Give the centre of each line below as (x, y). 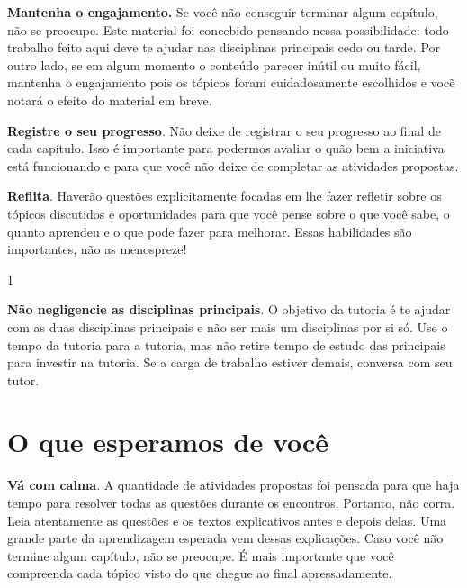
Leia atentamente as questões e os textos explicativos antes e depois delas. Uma (227, 520)
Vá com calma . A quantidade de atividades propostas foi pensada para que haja (233, 485)
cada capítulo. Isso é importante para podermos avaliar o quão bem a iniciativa (226, 148)
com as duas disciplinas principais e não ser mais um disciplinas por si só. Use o (228, 326)
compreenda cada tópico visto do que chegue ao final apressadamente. (200, 573)
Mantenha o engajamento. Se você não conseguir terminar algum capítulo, (223, 12)
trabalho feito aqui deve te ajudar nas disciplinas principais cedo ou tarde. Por (224, 47)
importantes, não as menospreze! (97, 249)
